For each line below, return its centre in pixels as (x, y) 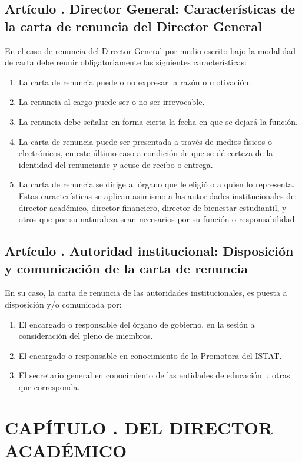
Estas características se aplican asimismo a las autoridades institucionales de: (158, 195)
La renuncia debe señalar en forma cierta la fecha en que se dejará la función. (158, 121)
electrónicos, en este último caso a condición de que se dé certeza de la (146, 153)
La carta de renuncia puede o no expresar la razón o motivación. (135, 82)
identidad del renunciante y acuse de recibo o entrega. (116, 164)
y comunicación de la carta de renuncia (126, 268)
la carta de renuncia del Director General (134, 26)
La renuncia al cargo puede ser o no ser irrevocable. (112, 102)
